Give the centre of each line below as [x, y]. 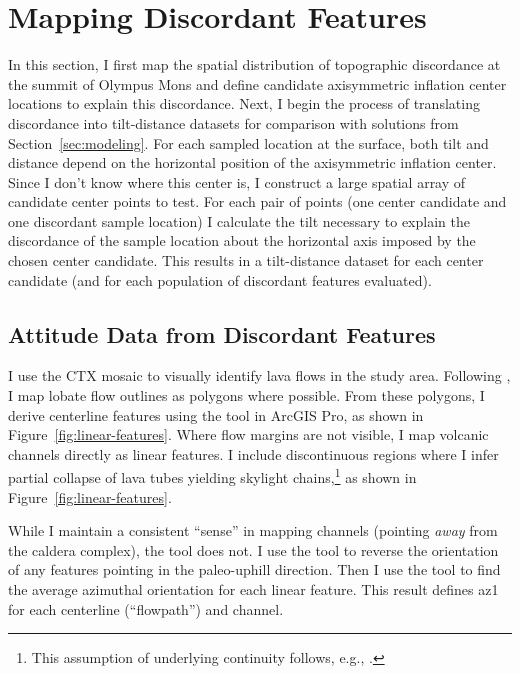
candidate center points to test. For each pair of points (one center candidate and [257, 201]
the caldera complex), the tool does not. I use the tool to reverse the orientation [253, 549]
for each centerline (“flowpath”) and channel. [146, 608]
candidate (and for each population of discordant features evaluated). [220, 279]
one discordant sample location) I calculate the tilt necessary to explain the [239, 220]
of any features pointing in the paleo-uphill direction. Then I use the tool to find [254, 569]
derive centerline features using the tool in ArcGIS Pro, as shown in [216, 414]
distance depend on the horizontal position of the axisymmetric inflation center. [252, 162]
